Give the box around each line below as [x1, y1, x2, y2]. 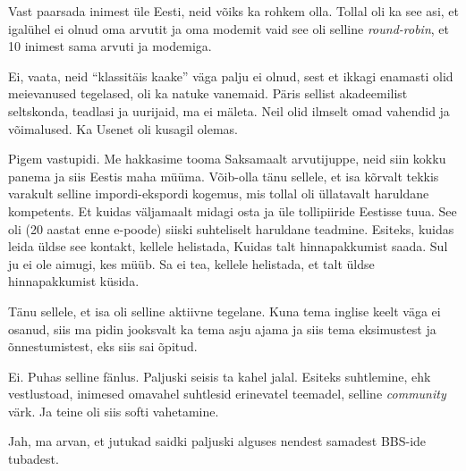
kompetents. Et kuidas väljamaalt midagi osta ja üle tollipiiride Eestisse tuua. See [8, 201, 457, 220]
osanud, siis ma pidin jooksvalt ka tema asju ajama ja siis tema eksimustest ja [8, 319, 436, 338]
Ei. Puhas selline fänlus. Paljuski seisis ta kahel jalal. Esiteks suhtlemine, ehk [8, 366, 431, 385]
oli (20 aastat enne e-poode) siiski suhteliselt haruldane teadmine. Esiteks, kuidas [8, 219, 454, 238]
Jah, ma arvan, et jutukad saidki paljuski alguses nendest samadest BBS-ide [8, 432, 427, 450]
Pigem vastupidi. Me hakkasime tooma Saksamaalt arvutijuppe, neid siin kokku [8, 149, 446, 168]
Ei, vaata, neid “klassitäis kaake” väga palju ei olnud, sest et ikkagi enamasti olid [8, 66, 453, 85]
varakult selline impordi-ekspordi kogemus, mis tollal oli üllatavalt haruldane [8, 184, 429, 203]
